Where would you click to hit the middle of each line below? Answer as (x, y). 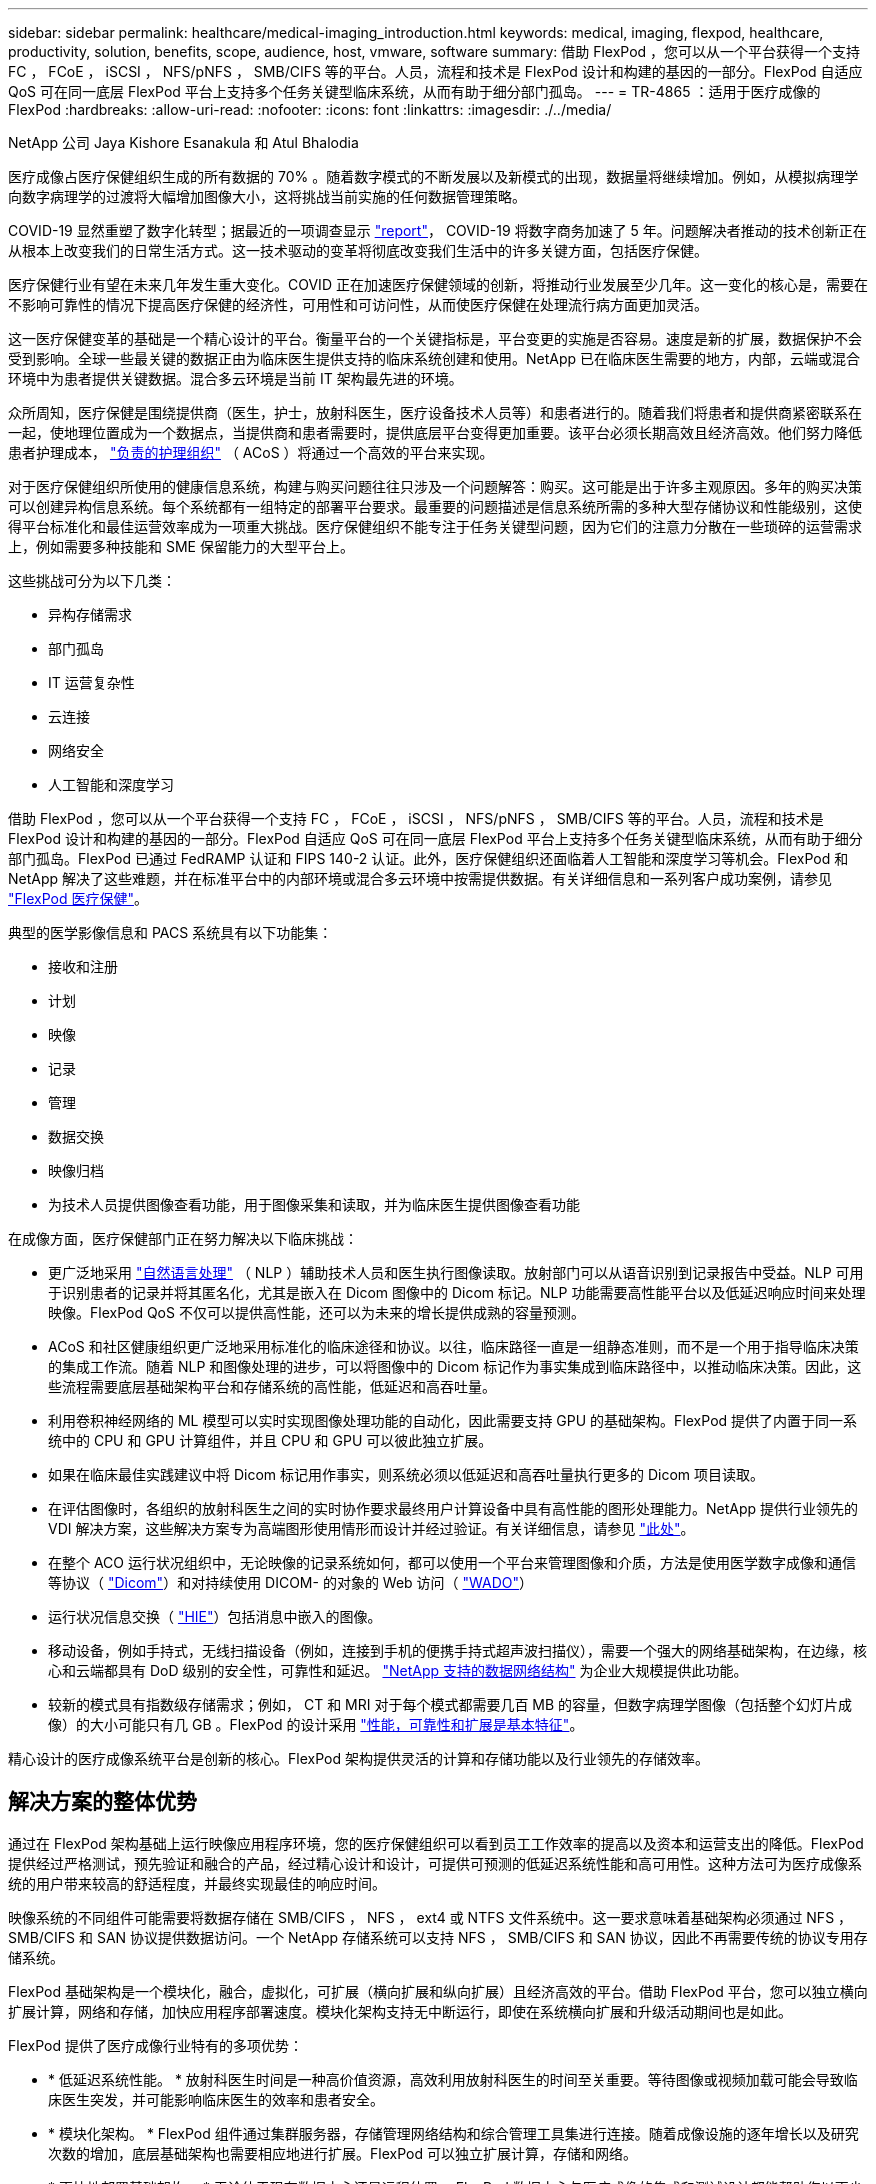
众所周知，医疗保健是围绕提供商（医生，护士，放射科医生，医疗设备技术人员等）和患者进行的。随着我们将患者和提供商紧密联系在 (435, 412)
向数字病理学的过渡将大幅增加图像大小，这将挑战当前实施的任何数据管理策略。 (267, 196)
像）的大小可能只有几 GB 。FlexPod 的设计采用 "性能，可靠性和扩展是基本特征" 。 (316, 1724)
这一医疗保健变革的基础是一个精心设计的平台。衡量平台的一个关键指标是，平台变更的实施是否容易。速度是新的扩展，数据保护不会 (435, 338)
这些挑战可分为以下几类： (92, 580)
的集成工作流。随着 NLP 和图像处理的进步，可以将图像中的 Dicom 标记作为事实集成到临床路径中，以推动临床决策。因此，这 (455, 1366)
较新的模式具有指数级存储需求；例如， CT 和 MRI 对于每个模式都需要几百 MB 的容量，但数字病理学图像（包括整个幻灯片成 (450, 1704)
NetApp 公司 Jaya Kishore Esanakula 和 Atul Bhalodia (183, 142)
